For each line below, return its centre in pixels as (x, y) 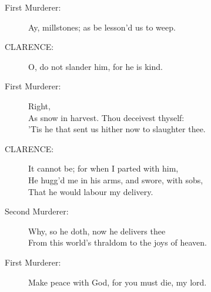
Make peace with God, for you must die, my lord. (118, 282)
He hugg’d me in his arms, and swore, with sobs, (116, 179)
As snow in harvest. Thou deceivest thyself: (106, 117)
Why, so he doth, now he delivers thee (97, 231)
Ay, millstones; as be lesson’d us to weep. (102, 27)
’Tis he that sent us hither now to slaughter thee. (117, 129)
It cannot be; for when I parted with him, (103, 168)
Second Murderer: (37, 211)
